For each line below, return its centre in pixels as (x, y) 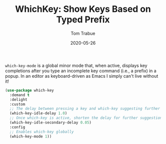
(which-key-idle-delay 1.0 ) (39, 113)
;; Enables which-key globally (42, 132)
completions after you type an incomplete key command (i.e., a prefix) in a (81, 71)
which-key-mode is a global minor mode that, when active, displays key (76, 65)
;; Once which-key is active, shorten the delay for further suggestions (87, 118)
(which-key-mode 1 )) (31, 136)
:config (18, 127)
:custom (18, 104)
